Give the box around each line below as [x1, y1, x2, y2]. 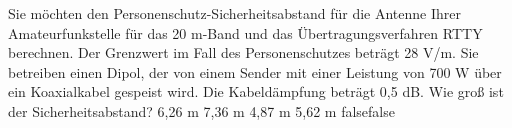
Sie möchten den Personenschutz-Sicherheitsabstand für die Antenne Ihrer [8, 3, 461, 23]
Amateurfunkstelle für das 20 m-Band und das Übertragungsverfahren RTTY [8, 22, 483, 43]
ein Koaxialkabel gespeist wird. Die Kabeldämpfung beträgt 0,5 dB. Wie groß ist [8, 81, 504, 102]
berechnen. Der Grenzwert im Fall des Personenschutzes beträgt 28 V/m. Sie [8, 42, 479, 63]
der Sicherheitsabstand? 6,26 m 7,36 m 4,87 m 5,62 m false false [8, 100, 395, 121]
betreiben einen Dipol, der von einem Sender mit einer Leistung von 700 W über [8, 61, 502, 82]
